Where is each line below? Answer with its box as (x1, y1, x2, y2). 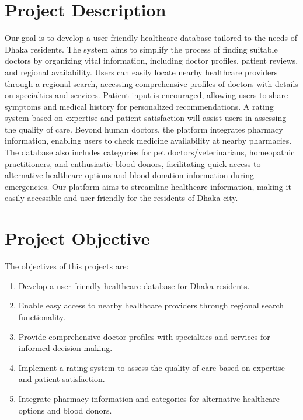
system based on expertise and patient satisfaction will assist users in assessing (5, 112, 287, 124)
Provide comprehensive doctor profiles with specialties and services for (18, 330, 270, 342)
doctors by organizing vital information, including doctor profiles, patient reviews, (5, 54, 298, 67)
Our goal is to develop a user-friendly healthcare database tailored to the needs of (5, 32, 298, 44)
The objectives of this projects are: (5, 260, 129, 272)
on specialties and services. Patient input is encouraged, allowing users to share (5, 89, 288, 101)
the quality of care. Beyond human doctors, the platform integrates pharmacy (5, 123, 283, 135)
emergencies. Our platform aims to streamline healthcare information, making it (5, 180, 291, 192)
